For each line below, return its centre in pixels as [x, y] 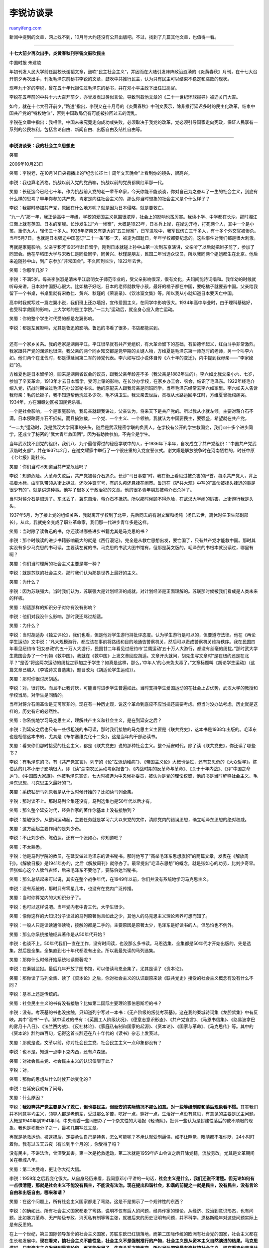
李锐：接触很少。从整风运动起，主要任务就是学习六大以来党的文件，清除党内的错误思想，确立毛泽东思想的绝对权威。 [129, 819]
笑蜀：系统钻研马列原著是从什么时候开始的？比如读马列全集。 [72, 792]
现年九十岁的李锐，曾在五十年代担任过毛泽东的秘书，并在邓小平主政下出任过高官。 [94, 88]
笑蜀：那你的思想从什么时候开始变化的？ [51, 1079]
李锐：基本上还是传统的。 [35, 994]
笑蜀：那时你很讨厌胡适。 [35, 679]
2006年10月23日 [26, 164]
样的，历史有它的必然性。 [35, 711]
